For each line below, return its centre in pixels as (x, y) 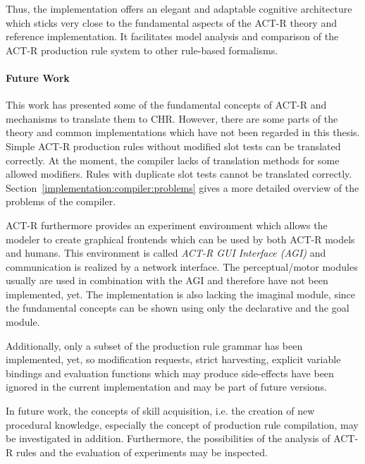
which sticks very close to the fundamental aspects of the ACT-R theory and (171, 22)
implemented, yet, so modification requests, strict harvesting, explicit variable (173, 359)
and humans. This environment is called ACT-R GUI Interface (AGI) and (166, 253)
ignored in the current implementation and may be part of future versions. (166, 387)
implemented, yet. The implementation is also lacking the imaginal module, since (181, 294)
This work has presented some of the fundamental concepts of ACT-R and (166, 105)
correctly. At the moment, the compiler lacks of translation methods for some (173, 160)
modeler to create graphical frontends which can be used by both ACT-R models (180, 239)
